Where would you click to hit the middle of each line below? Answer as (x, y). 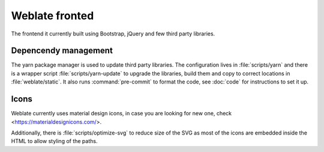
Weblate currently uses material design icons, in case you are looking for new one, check (121, 114)
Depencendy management (62, 51)
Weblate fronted (52, 16)
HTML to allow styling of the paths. (54, 141)
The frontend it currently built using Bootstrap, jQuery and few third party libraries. (113, 34)
